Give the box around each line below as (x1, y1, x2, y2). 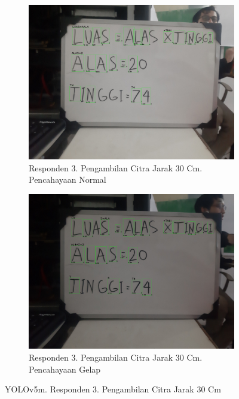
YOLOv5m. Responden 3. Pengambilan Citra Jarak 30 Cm (5, 383, 221, 395)
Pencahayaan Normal (29, 173, 106, 186)
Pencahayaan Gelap (29, 362, 101, 375)
